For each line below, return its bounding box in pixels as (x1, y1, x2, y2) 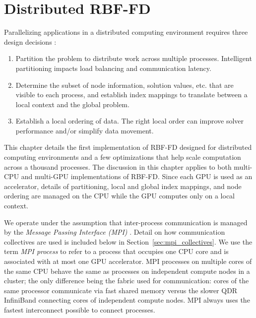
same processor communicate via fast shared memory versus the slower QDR (4, 285, 238, 295)
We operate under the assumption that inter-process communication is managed (4, 217, 248, 227)
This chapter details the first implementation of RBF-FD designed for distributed (4, 142, 252, 152)
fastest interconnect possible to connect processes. (4, 304, 155, 315)
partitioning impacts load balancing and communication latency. (15, 63, 211, 73)
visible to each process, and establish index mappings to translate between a (15, 89, 248, 100)
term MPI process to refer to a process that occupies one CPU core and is (4, 246, 229, 256)
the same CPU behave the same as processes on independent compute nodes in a (4, 265, 250, 276)
